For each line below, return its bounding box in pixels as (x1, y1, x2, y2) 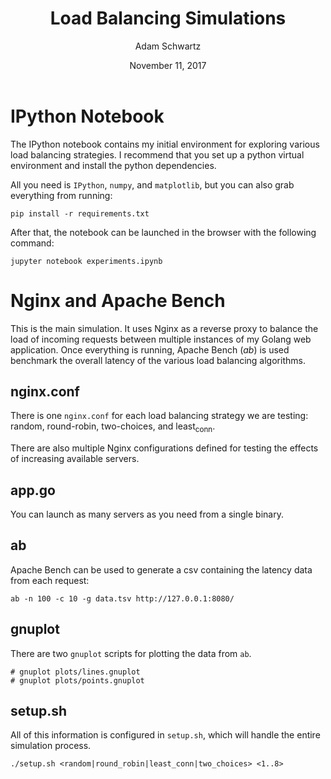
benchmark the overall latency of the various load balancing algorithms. (10, 354, 306, 366)
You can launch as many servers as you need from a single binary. (10, 508, 284, 521)
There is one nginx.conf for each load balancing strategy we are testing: (10, 410, 309, 422)
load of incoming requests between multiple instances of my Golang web (10, 333, 312, 345)
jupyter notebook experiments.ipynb (10, 256, 163, 266)
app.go (10, 482, 56, 499)
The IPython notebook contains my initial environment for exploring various (10, 138, 320, 150)
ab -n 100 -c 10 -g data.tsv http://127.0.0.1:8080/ (10, 593, 235, 604)
